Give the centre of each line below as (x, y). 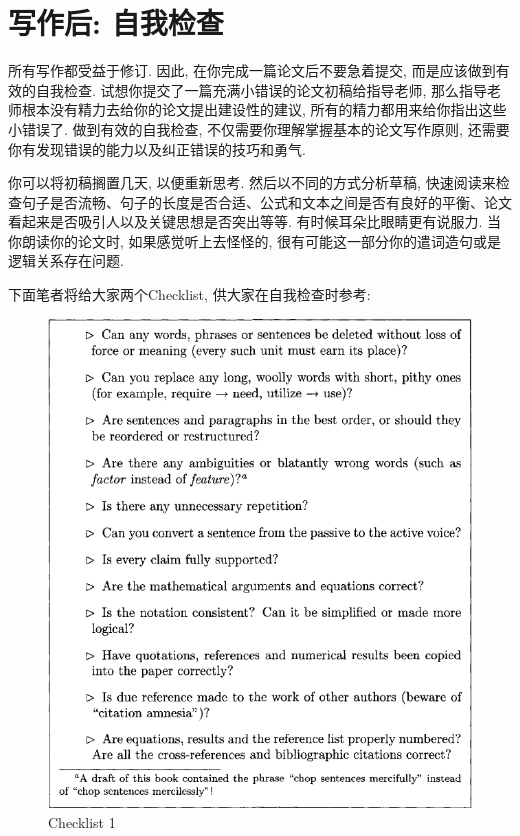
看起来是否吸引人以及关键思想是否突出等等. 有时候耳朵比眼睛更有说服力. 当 (255, 221)
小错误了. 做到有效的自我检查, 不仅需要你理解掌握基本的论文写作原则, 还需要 (259, 128)
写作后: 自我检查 (116, 22)
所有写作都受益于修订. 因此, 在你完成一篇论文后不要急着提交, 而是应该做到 (252, 70)
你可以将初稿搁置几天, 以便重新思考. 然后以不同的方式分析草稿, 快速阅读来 (252, 182)
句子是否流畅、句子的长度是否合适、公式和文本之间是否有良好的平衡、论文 (266, 201)
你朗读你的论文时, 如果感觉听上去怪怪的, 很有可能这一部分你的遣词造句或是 (255, 240)
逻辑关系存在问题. (66, 260)
